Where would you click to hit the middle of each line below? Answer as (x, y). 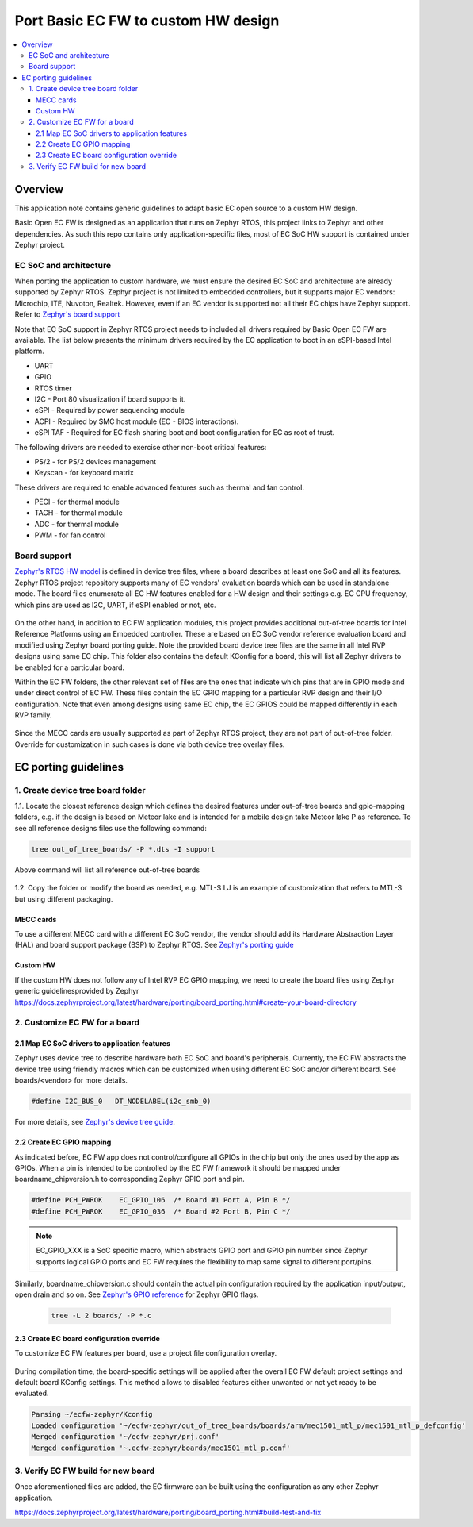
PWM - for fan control (70, 535)
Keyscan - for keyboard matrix (84, 473)
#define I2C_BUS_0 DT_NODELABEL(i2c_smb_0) (121, 1102)
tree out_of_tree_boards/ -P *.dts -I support (123, 849)
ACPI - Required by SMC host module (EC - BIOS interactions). (137, 421)
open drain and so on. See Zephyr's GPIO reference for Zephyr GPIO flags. (137, 1294)
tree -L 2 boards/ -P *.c (101, 1316)
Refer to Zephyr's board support (67, 314)
